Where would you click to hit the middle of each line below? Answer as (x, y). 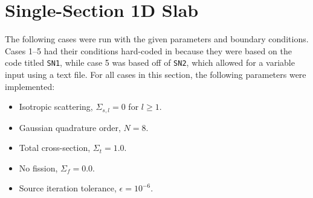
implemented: (30, 86)
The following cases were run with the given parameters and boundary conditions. (157, 39)
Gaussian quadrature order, (70, 127)
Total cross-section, (55, 148)
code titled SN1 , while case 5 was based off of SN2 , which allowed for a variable (150, 62)
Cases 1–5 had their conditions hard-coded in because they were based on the (148, 50)
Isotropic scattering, (56, 107)
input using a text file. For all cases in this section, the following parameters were (156, 74)
